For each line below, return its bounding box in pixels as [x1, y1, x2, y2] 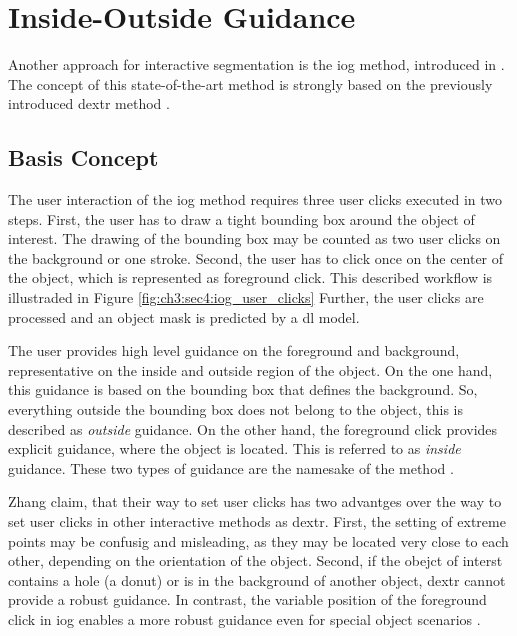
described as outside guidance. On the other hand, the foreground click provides [8, 418, 498, 439]
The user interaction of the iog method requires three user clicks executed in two [8, 189, 503, 210]
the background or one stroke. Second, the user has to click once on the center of [8, 247, 504, 268]
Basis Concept [8, 142, 159, 173]
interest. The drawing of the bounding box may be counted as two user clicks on [8, 228, 501, 249]
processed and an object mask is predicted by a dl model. [8, 306, 360, 327]
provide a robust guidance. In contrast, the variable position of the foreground [8, 589, 487, 610]
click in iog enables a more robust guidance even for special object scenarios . [8, 608, 481, 629]
